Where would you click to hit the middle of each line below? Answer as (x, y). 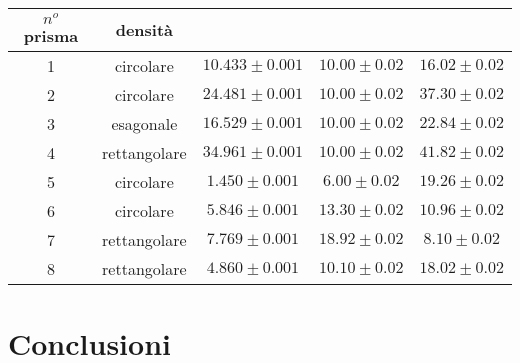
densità (144, 30)
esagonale (144, 123)
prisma (51, 35)
